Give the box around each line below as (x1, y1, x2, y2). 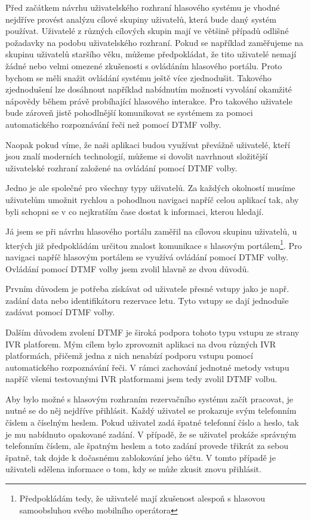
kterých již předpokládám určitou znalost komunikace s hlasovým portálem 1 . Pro (5, 237, 302, 251)
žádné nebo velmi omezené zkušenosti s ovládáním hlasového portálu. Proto (5, 59, 282, 72)
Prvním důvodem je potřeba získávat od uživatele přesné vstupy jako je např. (5, 282, 290, 295)
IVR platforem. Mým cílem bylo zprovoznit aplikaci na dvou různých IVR (5, 337, 276, 350)
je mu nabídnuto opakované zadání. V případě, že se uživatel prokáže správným (5, 427, 297, 440)
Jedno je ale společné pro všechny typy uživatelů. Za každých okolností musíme (5, 181, 295, 194)
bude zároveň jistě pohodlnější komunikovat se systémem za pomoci (5, 106, 253, 119)
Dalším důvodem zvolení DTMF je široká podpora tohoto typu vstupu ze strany (5, 325, 300, 338)
